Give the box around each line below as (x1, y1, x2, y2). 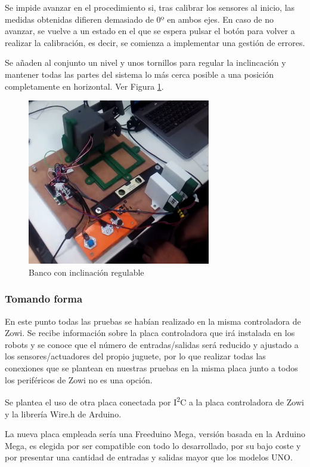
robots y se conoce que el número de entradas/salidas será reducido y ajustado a (5, 338, 299, 350)
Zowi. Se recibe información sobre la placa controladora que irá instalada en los (5, 326, 295, 339)
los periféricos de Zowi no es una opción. (5, 373, 153, 386)
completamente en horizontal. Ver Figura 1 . (5, 80, 164, 92)
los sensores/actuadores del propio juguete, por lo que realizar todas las (5, 350, 266, 362)
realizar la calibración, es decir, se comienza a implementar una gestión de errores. (5, 36, 305, 48)
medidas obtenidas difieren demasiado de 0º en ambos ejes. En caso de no (5, 13, 274, 25)
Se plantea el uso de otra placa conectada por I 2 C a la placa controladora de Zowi (5, 394, 304, 408)
